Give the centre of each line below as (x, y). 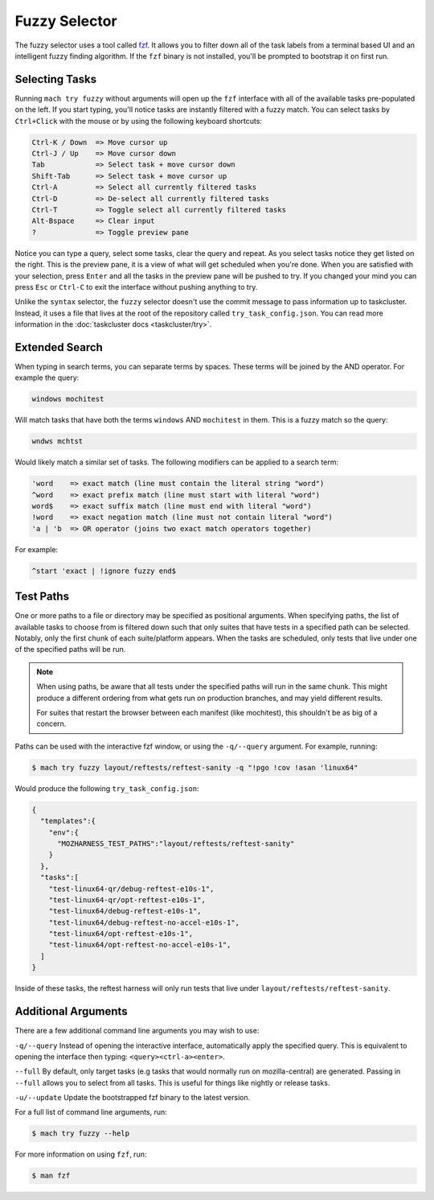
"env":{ (64, 832)
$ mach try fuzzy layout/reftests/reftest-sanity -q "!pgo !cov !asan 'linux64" (195, 767)
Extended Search (59, 347)
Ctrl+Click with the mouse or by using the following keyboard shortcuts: (139, 121)
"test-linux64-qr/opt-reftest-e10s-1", (127, 900)
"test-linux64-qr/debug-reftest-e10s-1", (131, 889)
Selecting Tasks (55, 79)
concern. (51, 724)
